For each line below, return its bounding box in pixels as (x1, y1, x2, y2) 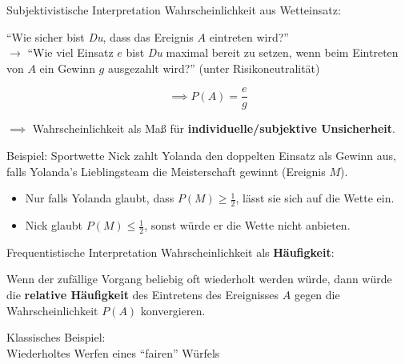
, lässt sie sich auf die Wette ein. (235, 190, 395, 206)
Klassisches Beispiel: (6, 329, 106, 346)
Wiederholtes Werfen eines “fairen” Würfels (6, 344, 220, 361)
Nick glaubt (25, 217, 82, 234)
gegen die (294, 286, 340, 303)
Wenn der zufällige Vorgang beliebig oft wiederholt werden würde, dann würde (6, 270, 392, 287)
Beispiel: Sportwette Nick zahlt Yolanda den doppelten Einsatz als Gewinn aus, (6, 147, 396, 164)
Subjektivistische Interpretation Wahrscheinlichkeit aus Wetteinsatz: (6, 2, 341, 18)
